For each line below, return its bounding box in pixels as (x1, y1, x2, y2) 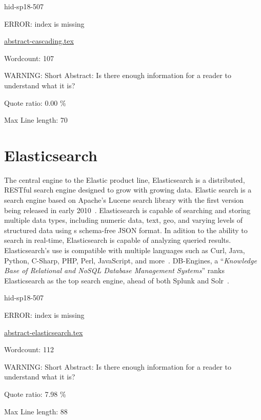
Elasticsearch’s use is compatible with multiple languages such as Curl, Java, (4, 245, 245, 256)
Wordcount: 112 (4, 344, 54, 355)
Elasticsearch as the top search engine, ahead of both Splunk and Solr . (4, 275, 229, 285)
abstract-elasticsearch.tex (4, 327, 83, 337)
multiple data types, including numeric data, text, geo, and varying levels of (4, 215, 243, 225)
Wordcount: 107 (4, 52, 54, 63)
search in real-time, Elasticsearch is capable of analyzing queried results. (4, 235, 231, 245)
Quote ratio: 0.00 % (4, 97, 66, 108)
